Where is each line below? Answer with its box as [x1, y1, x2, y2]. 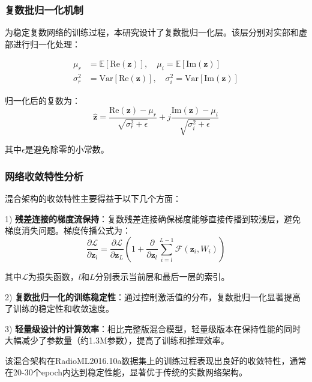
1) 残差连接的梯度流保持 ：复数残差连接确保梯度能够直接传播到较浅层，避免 [5, 212, 301, 225]
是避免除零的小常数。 [25, 143, 109, 156]
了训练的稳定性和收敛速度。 [5, 302, 114, 315]
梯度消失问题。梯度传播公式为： [5, 224, 131, 237]
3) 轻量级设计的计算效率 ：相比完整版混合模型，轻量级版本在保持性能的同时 [5, 322, 301, 335]
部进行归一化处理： [5, 37, 80, 50]
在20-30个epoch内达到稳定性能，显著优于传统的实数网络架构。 [5, 366, 248, 378]
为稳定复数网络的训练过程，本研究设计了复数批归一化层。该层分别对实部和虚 [5, 26, 307, 38]
